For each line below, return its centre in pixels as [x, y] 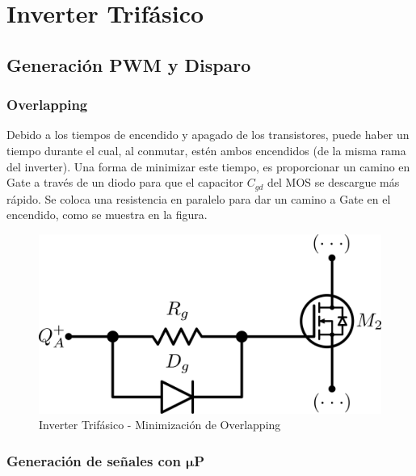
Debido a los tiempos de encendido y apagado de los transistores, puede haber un [208, 135]
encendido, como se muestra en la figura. [107, 215]
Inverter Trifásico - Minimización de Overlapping [160, 425]
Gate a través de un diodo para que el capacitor [125, 182]
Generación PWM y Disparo [129, 64]
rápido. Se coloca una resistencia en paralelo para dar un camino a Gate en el [199, 198]
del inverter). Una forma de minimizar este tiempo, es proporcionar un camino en [208, 166]
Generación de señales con [94, 460]
